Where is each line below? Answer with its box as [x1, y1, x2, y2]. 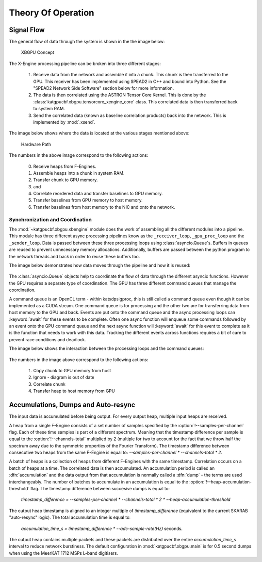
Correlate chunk [33, 381, 65, 387]
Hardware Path [21, 141, 51, 147]
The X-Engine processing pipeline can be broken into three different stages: [9, 61, 161, 66]
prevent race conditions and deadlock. [9, 336, 86, 342]
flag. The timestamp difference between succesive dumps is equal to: [30, 486, 170, 492]
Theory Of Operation [9, 7, 95, 18]
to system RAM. [33, 106, 65, 112]
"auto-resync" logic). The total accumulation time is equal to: [9, 514, 131, 520]
